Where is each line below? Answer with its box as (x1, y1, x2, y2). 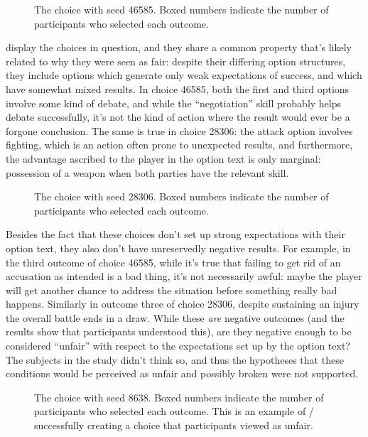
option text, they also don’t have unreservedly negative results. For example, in (6, 240, 351, 255)
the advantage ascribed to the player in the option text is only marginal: (6, 151, 321, 166)
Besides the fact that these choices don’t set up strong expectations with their (6, 227, 345, 242)
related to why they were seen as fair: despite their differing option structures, (6, 53, 346, 68)
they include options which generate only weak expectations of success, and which (6, 68, 362, 82)
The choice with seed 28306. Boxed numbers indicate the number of (34, 189, 329, 204)
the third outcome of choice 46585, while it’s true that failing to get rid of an (6, 254, 341, 269)
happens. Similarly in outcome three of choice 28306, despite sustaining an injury (6, 296, 359, 311)
